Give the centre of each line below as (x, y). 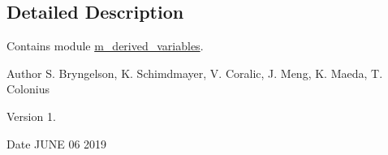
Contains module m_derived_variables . (105, 46)
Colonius (28, 89)
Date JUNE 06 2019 (57, 143)
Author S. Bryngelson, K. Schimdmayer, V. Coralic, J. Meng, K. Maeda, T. (195, 73)
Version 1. (31, 116)
